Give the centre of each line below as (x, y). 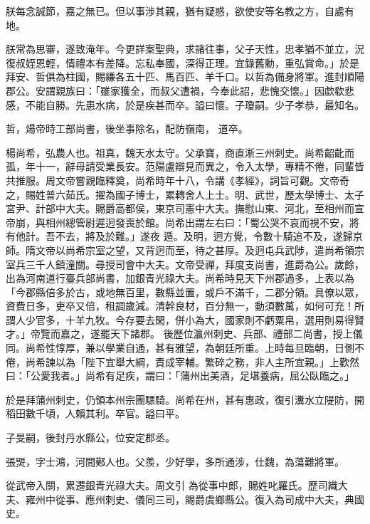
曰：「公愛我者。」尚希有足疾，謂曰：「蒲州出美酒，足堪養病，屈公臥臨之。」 (180, 376)
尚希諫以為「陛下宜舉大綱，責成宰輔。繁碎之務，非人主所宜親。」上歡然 (192, 361)
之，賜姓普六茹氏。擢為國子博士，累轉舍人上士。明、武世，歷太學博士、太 (180, 194)
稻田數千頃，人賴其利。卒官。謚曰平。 (95, 413)
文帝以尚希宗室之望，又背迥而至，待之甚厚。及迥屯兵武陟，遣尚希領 (195, 250)
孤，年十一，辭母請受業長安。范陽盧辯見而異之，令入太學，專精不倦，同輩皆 (185, 166)
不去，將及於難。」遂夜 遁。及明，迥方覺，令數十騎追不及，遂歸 (204, 236)
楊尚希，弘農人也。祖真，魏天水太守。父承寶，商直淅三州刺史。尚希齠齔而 (180, 152)
